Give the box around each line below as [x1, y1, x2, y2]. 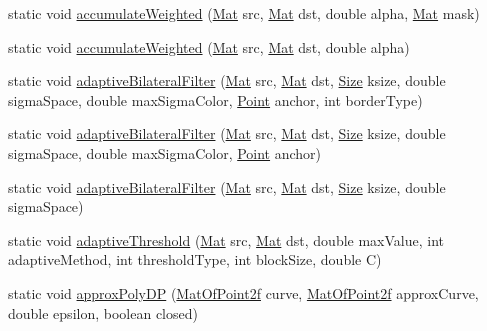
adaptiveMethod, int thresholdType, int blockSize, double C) [8, 249, 382, 270]
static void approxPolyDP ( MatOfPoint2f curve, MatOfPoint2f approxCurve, [8, 282, 479, 303]
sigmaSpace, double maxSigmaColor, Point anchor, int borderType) [8, 89, 423, 110]
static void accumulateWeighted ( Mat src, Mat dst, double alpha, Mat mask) [8, 3, 480, 23]
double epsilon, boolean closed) [8, 302, 198, 323]
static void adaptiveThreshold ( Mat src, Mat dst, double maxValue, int [8, 229, 445, 250]
